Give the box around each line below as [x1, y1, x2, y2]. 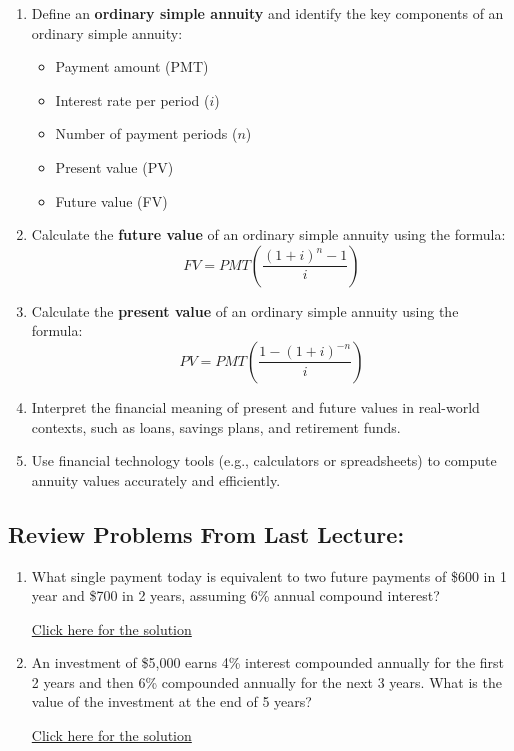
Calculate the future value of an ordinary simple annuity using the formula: [31, 224, 506, 245]
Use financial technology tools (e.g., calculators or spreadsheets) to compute [31, 450, 497, 471]
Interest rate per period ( [55, 89, 210, 110]
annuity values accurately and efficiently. [31, 469, 281, 490]
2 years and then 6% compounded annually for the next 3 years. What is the [31, 671, 502, 692]
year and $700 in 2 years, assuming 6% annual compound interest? [31, 585, 440, 606]
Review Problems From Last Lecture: [8, 518, 405, 549]
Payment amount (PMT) [55, 56, 209, 77]
